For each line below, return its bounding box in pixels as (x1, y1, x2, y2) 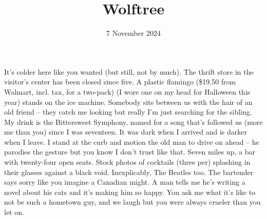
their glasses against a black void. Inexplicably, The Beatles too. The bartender (4, 166, 254, 177)
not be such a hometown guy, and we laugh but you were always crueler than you (4, 196, 261, 207)
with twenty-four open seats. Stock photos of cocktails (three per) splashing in (4, 157, 251, 167)
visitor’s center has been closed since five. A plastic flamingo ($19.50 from (4, 76, 236, 87)
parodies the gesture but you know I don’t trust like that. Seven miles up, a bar (4, 146, 255, 157)
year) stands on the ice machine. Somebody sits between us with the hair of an (4, 96, 253, 107)
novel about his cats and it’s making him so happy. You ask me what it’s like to (4, 186, 256, 197)
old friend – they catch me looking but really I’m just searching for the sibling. (4, 106, 252, 117)
